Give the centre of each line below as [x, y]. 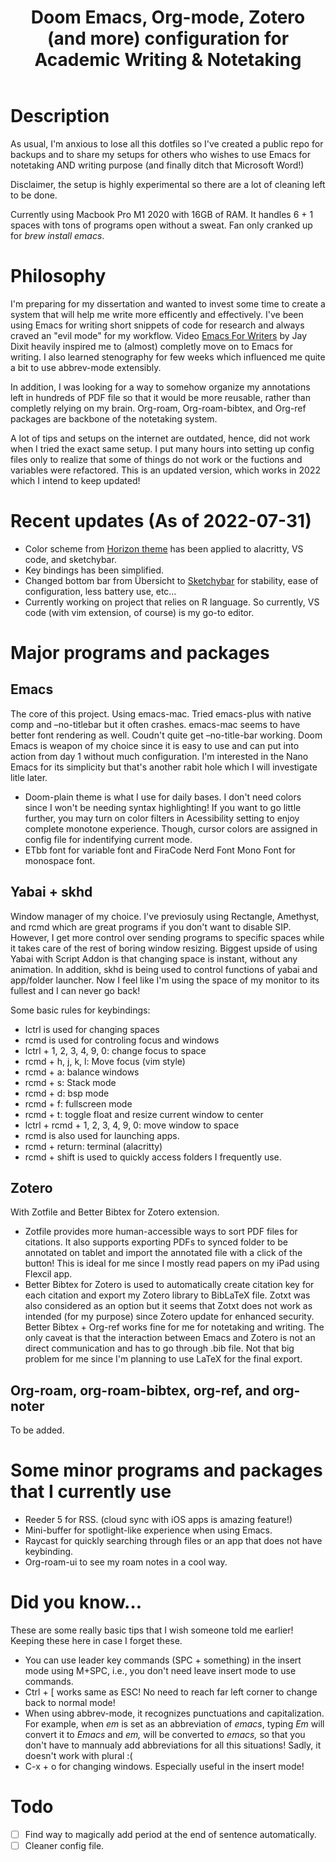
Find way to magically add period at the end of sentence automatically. [170, 1835]
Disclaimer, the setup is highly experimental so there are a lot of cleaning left [168, 184]
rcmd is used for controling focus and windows [122, 1040]
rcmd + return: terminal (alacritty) [93, 1146]
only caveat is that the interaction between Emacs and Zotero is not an [170, 1338]
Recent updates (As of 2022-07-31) [161, 521]
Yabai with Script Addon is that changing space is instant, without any [154, 958]
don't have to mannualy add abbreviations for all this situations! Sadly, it [173, 1745]
